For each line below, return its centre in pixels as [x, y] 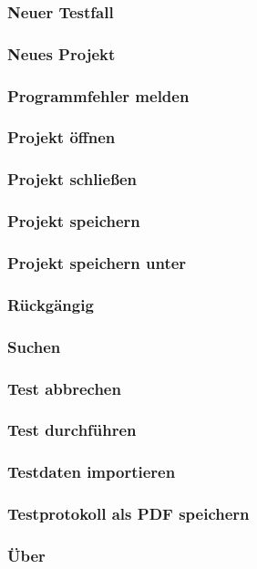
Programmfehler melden [98, 95]
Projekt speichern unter [97, 262]
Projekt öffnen [62, 137]
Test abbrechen [64, 388]
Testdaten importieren [92, 472]
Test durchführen [72, 430]
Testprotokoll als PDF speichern [128, 514]
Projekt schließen [72, 179]
